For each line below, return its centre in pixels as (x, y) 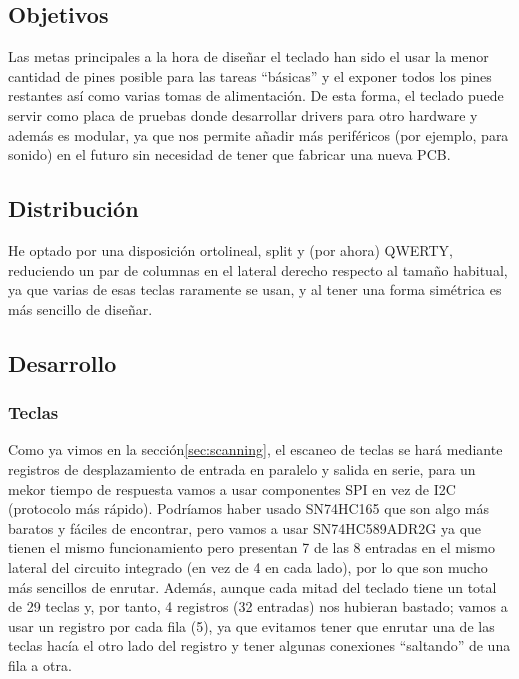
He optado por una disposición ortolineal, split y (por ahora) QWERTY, (230, 249)
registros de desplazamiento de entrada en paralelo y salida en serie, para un (242, 468)
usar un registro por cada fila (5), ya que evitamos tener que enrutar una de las (251, 625)
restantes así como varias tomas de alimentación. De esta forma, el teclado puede (256, 95)
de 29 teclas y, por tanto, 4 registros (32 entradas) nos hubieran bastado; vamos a (258, 606)
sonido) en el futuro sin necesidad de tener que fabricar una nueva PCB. (229, 154)
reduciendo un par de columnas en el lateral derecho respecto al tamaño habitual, (258, 269)
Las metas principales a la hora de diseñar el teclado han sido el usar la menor (248, 56)
